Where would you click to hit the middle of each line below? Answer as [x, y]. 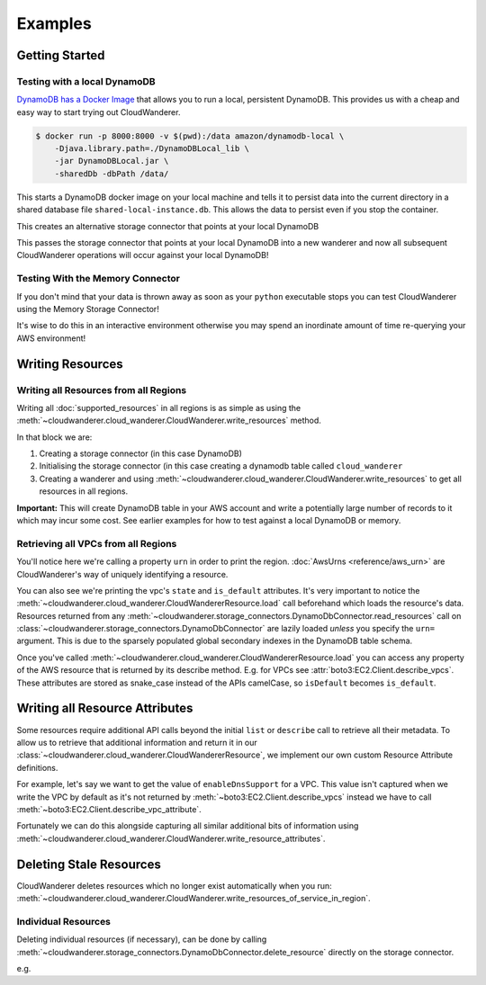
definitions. [37, 767]
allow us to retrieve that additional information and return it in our [137, 742]
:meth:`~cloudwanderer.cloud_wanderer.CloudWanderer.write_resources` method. [169, 421]
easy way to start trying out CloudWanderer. [99, 112]
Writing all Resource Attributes [105, 708]
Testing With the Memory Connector [98, 279]
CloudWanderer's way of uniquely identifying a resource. [122, 574]
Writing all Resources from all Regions [102, 390]
